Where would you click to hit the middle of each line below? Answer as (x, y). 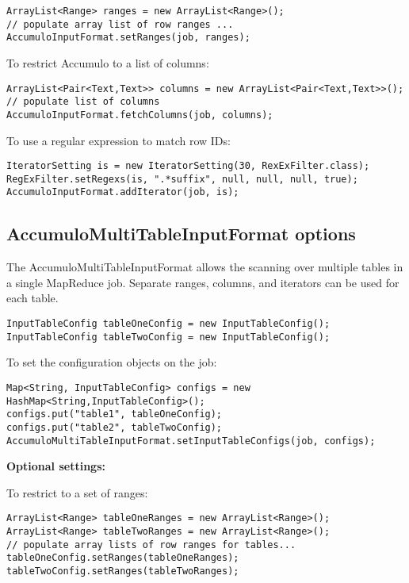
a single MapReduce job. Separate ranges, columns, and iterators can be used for (203, 282)
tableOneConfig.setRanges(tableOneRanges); (123, 558)
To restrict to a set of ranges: (77, 492)
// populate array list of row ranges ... (120, 24)
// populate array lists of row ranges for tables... (151, 545)
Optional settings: (56, 466)
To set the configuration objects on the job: (112, 362)
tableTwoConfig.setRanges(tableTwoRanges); (123, 571)
